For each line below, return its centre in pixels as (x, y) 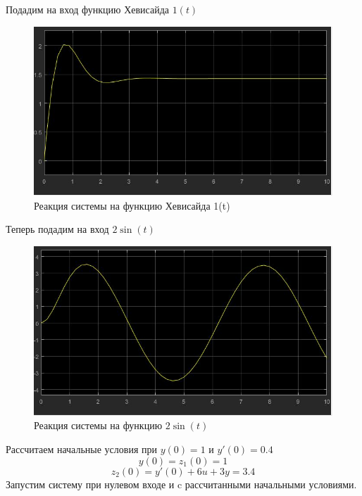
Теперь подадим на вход (57, 229)
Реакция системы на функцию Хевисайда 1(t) (132, 205)
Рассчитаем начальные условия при (81, 449)
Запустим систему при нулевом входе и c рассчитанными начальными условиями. (181, 484)
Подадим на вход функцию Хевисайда (87, 9)
